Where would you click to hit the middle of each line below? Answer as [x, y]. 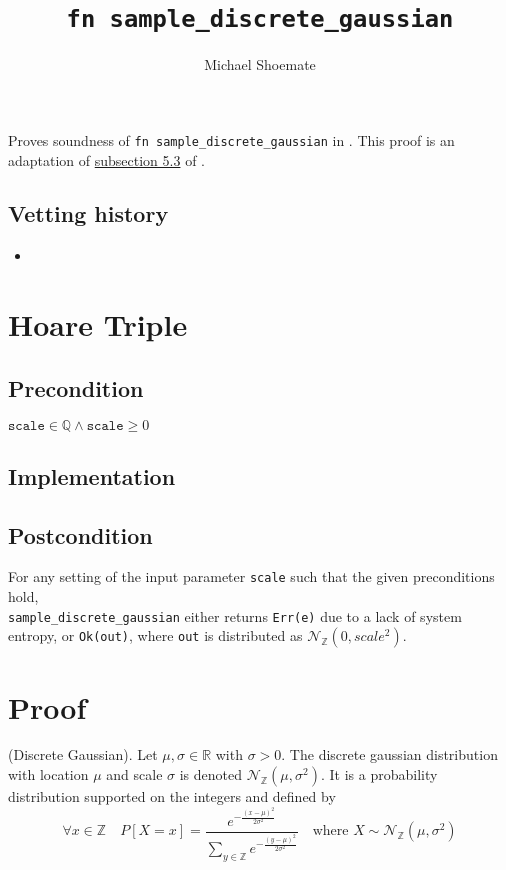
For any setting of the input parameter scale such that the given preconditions [251, 576]
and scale [134, 774]
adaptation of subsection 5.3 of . [106, 159]
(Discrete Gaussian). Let [83, 754]
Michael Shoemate [260, 64]
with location [48, 774]
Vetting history [88, 213]
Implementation [92, 475]
